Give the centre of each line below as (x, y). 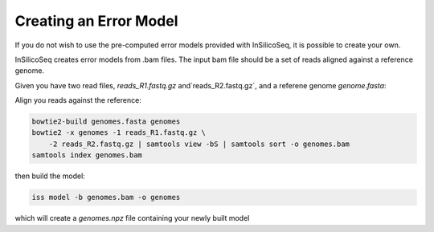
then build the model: (50, 176)
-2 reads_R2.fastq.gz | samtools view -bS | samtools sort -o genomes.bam (199, 144)
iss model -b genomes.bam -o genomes (106, 197)
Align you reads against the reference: (78, 100)
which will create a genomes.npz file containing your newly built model (132, 218)
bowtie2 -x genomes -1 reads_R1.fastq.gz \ (119, 133)
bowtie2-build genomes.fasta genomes (106, 122)
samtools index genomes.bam (87, 155)
